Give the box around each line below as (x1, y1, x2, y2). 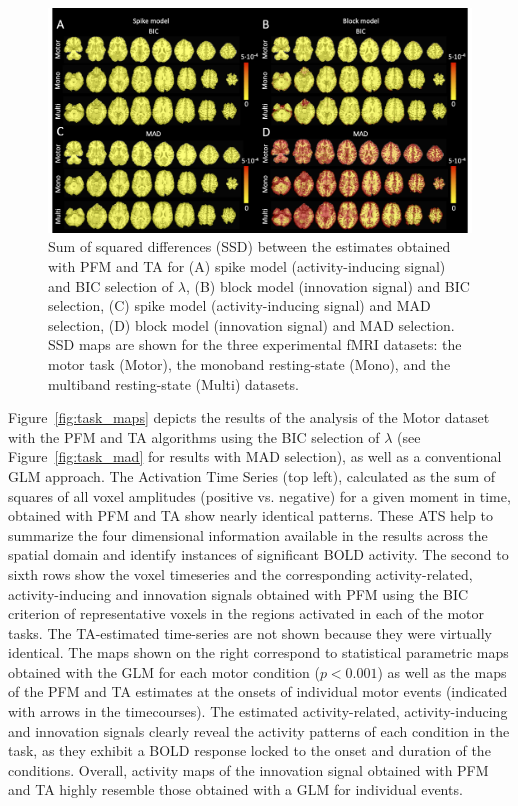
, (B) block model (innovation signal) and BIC (185, 275, 470, 296)
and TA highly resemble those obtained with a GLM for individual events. (8, 779, 463, 800)
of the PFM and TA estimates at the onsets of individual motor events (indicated (8, 681, 508, 702)
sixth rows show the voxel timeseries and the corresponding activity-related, (8, 563, 473, 584)
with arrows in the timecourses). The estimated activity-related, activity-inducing (8, 701, 508, 722)
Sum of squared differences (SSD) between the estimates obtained (48, 236, 451, 257)
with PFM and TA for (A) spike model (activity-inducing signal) (48, 256, 446, 277)
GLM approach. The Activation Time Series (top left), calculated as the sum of (8, 465, 496, 486)
